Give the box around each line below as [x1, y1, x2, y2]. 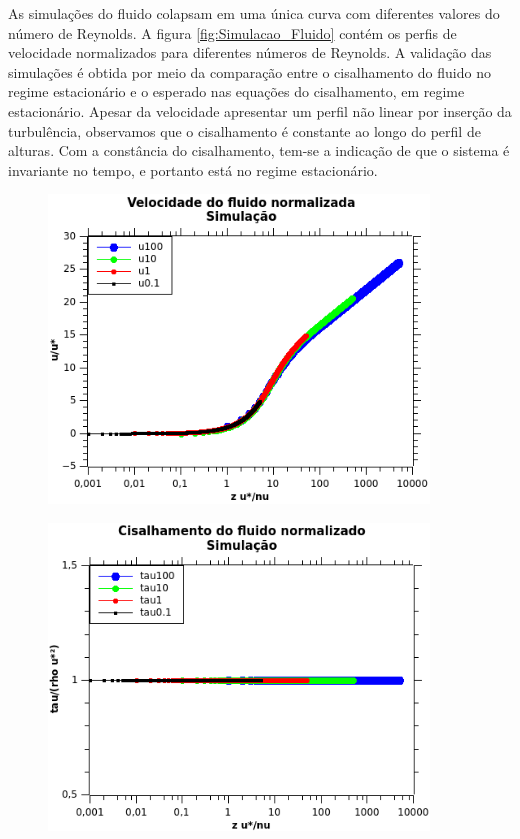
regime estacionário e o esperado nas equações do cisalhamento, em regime [8, 81, 465, 102]
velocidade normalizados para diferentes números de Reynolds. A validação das [8, 42, 492, 63]
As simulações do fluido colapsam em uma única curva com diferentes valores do [8, 3, 500, 23]
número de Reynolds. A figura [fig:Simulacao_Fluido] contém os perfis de [8, 22, 457, 43]
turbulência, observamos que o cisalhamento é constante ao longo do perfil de [8, 120, 481, 141]
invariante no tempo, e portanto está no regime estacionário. [8, 159, 378, 180]
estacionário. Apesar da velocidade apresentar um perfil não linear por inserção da [8, 100, 512, 121]
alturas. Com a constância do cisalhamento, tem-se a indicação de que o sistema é [8, 140, 510, 161]
